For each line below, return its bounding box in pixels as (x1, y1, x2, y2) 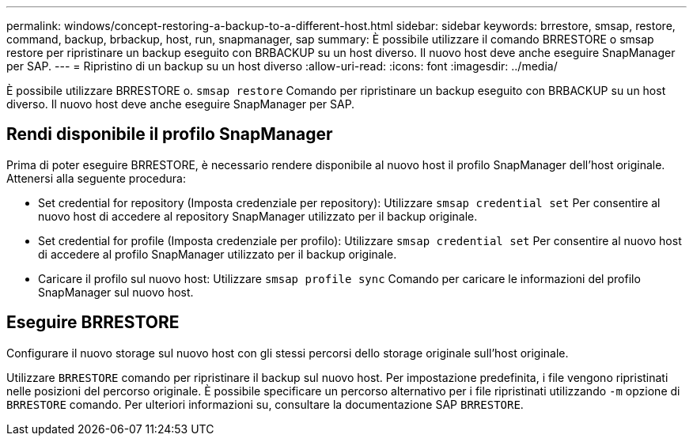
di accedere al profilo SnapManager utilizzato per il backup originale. (38, 247, 397, 261)
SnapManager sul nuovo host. (38, 285, 194, 299)
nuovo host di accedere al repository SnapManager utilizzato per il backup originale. (38, 209, 478, 223)
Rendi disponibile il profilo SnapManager (6, 124, 333, 145)
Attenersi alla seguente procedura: (6, 171, 187, 185)
